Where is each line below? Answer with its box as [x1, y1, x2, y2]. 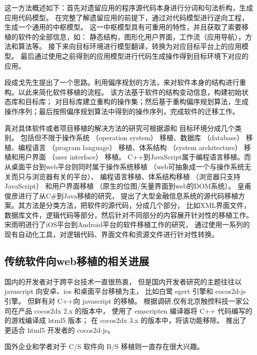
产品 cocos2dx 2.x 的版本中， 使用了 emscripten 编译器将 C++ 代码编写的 [18, 305, 253, 316]
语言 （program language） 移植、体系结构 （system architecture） [32, 142, 242, 152]
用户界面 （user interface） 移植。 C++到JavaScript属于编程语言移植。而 [18, 152, 251, 162]
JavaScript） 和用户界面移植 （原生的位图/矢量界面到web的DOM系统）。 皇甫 [4, 181, 252, 191]
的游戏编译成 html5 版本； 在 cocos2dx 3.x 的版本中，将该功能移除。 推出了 [4, 315, 247, 325]
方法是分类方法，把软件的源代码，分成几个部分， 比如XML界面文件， [25, 200, 251, 210]
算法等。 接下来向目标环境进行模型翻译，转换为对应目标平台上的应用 [18, 41, 242, 51]
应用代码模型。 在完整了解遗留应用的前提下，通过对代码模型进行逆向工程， [4, 12, 249, 22]
